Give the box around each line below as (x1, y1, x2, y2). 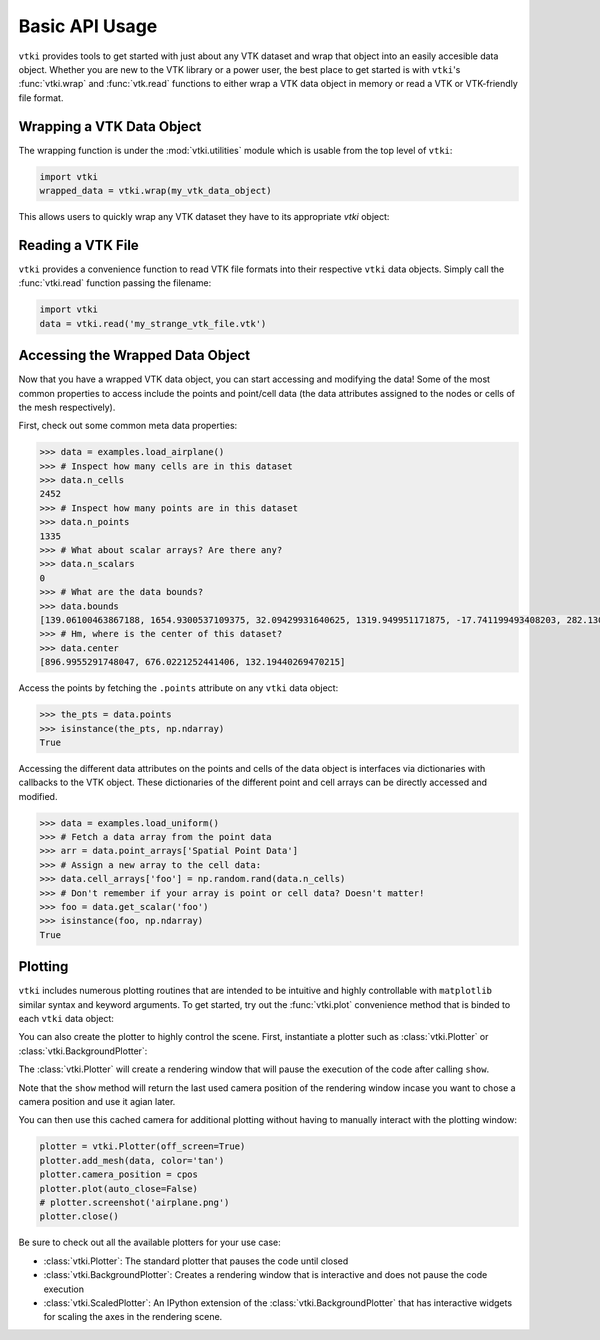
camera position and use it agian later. (18, 1096, 176, 1108)
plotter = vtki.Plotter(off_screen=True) (39, 1141, 246, 1152)
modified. (18, 790, 58, 802)
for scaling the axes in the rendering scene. (43, 1311, 223, 1323)
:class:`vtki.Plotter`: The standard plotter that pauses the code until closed (43, 1255, 349, 1267)
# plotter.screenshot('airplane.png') (39, 1196, 230, 1208)
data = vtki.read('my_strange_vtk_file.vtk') (39, 318, 267, 329)
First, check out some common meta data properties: (18, 420, 238, 432)
